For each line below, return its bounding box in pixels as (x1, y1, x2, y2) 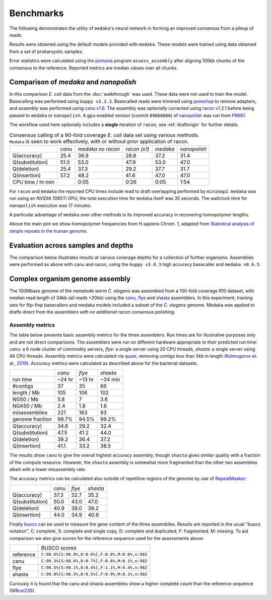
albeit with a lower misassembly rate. (9, 466, 87, 472)
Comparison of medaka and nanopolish (9, 78, 137, 87)
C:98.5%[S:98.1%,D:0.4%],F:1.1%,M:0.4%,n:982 (41, 565, 148, 570)
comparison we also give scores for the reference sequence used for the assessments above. (9, 535, 205, 541)
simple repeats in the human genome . (9, 228, 88, 234)
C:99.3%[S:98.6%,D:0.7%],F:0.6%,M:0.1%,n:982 (41, 558, 148, 564)
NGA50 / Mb (12, 403, 42, 410)
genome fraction (12, 416, 52, 423)
